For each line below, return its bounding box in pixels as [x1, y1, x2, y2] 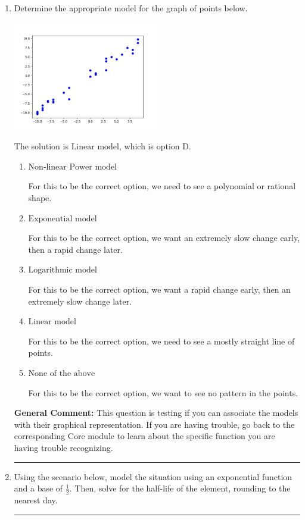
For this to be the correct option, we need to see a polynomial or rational [28, 180, 296, 192]
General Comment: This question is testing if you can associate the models [14, 406, 298, 419]
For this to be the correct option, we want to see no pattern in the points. [28, 386, 298, 399]
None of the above [28, 369, 95, 378]
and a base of [14, 482, 63, 494]
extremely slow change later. [28, 295, 132, 307]
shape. [28, 192, 52, 204]
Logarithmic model [28, 266, 97, 275]
